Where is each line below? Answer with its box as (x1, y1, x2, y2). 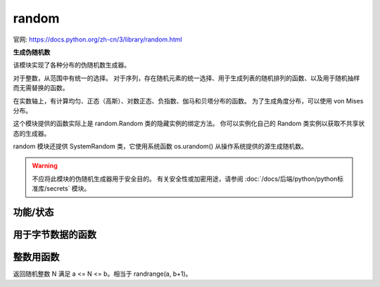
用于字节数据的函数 (13, 229, 96, 241)
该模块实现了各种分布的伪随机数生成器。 (13, 60, 130, 70)
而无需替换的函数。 (13, 84, 69, 92)
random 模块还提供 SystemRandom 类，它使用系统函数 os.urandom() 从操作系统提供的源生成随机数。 (13, 142, 308, 151)
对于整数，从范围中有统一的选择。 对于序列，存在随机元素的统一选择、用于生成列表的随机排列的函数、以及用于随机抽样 (13, 74, 360, 82)
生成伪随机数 (13, 48, 51, 56)
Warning (32, 162, 58, 170)
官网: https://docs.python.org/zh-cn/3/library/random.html (13, 35, 182, 44)
